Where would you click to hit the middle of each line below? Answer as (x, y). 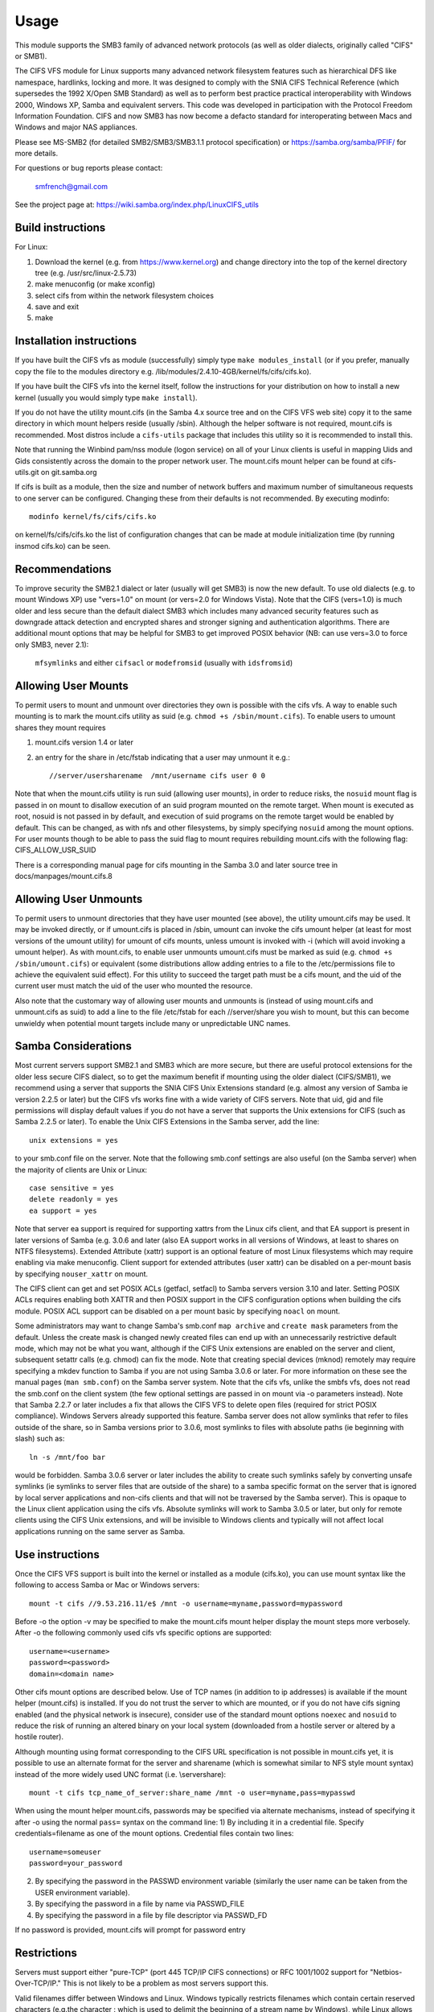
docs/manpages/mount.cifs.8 (63, 876)
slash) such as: (40, 1439)
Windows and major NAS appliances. (76, 127)
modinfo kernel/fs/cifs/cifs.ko (93, 517)
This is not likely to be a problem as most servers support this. (166, 1983)
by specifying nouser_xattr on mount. (82, 1274)
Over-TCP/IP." (38, 1983)
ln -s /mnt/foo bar (68, 1457)
